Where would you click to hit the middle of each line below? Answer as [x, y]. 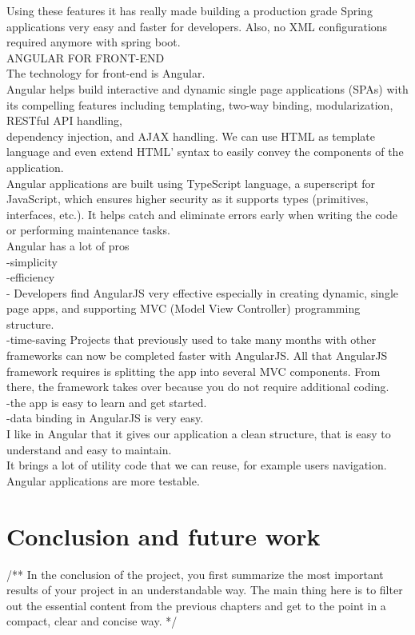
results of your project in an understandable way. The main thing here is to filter [205, 590]
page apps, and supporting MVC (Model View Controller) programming [184, 308]
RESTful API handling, [64, 120]
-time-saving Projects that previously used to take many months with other [192, 339]
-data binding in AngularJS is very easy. [105, 418]
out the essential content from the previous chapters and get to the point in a [196, 605]
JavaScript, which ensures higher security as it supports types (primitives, [188, 199]
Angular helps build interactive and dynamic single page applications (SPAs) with [207, 88]
